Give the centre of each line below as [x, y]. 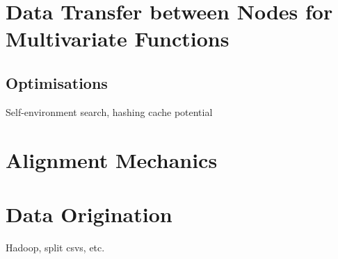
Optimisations [57, 82]
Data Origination [89, 214]
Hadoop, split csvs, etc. [55, 247]
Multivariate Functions [118, 39]
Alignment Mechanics [112, 159]
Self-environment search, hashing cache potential [109, 111]
